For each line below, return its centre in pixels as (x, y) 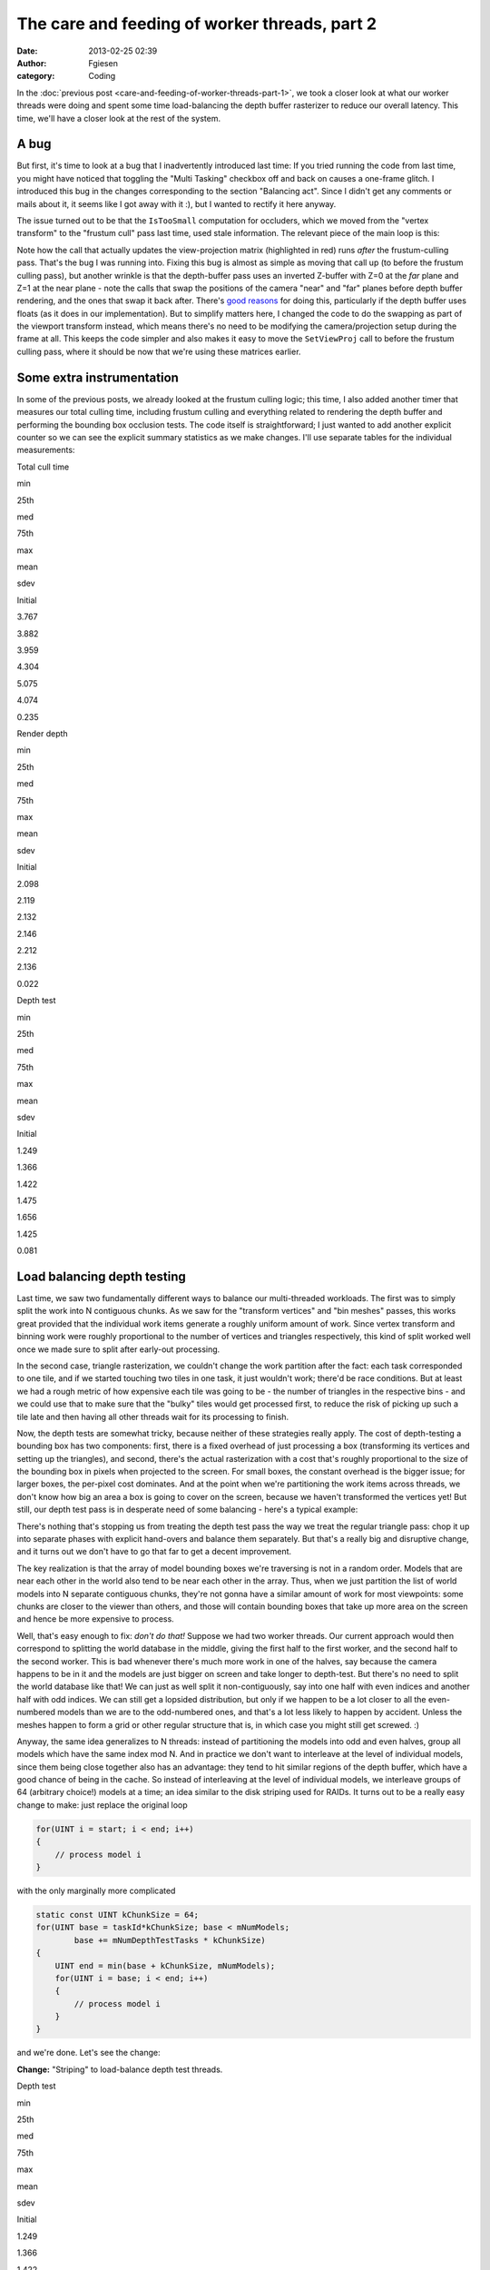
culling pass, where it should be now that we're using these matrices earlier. (159, 351)
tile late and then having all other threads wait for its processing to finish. (153, 1416)
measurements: (46, 450)
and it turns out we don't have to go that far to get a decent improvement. (154, 1552)
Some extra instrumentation (98, 377)
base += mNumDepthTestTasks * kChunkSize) (170, 1940)
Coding (102, 76)
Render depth (42, 733)
